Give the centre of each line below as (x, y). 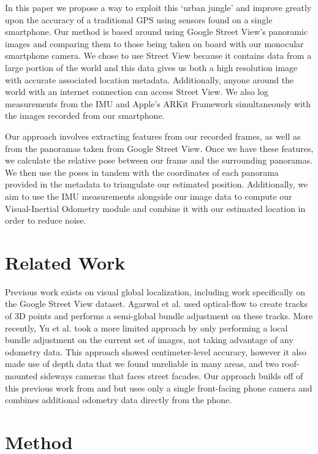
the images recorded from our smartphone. (85, 115)
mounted (21, 375)
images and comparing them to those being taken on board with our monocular (154, 43)
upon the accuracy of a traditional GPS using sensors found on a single (139, 19)
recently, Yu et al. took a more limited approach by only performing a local (146, 327)
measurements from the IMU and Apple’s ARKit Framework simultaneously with (158, 103)
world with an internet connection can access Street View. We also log (137, 92)
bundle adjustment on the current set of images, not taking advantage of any (149, 340)
